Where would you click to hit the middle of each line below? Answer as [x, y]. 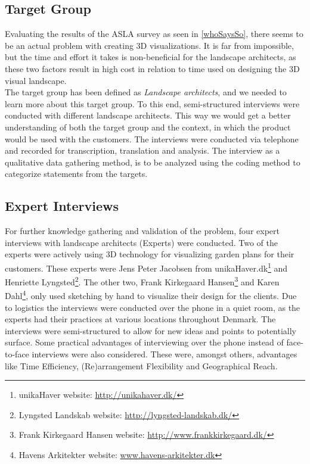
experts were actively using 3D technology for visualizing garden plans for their [150, 254]
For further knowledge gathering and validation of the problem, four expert [142, 231]
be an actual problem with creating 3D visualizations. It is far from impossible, [149, 45]
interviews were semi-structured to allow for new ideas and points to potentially [151, 330]
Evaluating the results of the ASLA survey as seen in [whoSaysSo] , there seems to [154, 34]
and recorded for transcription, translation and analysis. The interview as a [142, 150]
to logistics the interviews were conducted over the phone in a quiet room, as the [153, 307]
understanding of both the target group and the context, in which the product [148, 127]
